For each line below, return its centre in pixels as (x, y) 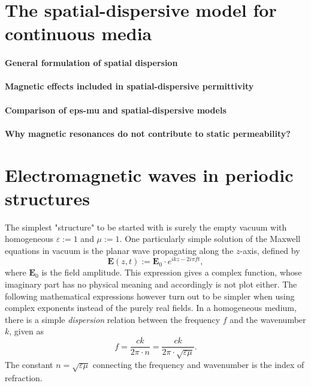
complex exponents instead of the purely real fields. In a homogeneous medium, (151, 308)
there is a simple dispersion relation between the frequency (113, 319)
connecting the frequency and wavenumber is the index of (198, 364)
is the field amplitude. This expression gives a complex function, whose (172, 272)
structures (47, 198)
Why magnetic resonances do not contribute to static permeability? (148, 133)
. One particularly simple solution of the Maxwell (210, 239)
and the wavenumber (268, 319)
